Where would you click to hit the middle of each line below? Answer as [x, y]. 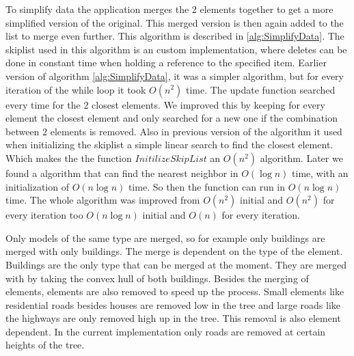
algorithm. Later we [301, 158]
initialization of [37, 186]
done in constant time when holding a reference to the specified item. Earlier [166, 63]
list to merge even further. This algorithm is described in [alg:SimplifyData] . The [175, 36]
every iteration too [44, 215]
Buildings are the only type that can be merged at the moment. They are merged [176, 264]
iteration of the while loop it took [76, 89]
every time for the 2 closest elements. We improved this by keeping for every [165, 104]
